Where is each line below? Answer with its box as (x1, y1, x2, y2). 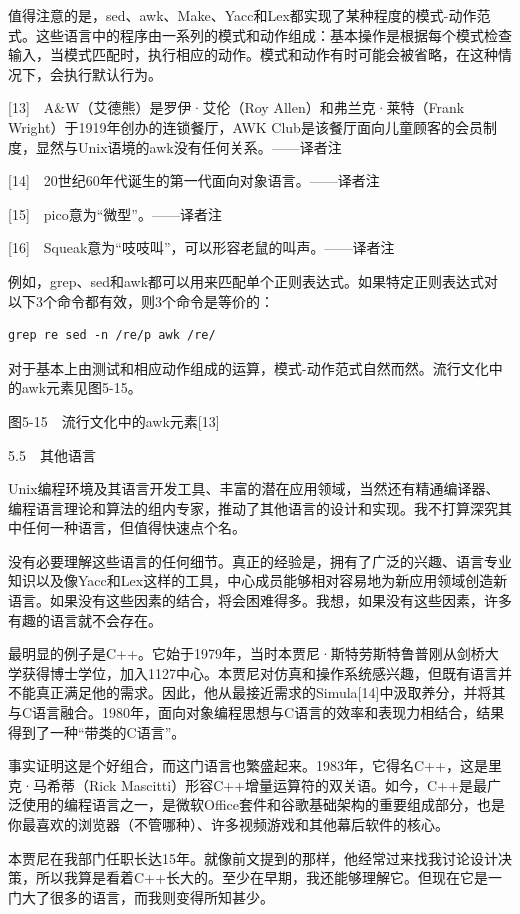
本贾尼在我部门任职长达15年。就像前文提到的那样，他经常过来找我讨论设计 (8, 847, 498, 868)
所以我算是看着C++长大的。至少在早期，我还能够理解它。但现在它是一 (35, 867, 502, 888)
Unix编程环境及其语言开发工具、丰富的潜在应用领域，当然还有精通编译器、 (8, 478, 500, 499)
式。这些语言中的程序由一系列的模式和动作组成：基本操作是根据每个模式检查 (8, 24, 512, 45)
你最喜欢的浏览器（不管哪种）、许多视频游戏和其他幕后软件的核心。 (8, 814, 449, 834)
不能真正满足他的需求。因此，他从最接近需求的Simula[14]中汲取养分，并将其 (8, 682, 506, 703)
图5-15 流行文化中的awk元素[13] (8, 410, 220, 431)
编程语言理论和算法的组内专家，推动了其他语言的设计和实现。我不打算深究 (8, 497, 498, 518)
